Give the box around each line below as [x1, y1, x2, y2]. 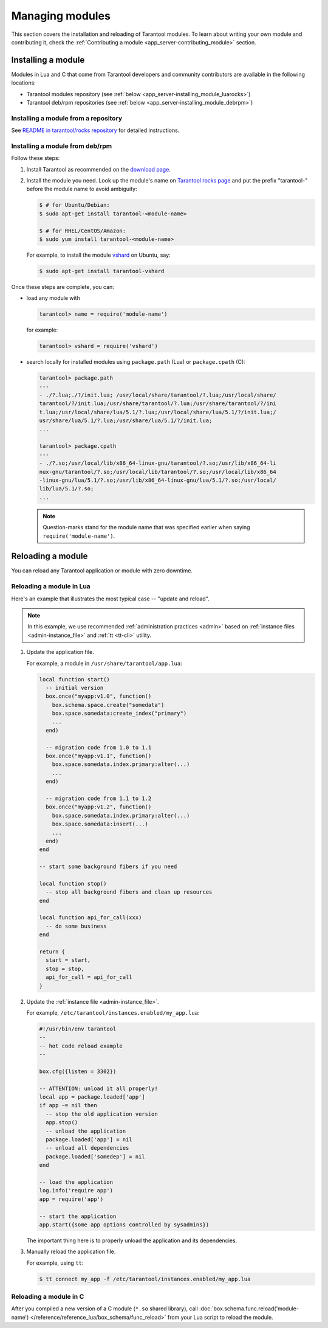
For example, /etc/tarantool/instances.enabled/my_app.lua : [26, 1009, 200, 1016]
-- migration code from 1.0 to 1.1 [46, 744, 152, 751]
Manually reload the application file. [26, 1248, 116, 1256]
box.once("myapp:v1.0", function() [46, 693, 152, 700]
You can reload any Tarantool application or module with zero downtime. [11, 567, 193, 574]
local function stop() [39, 880, 107, 887]
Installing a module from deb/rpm [11, 142, 112, 150]
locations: [11, 79, 36, 86]
